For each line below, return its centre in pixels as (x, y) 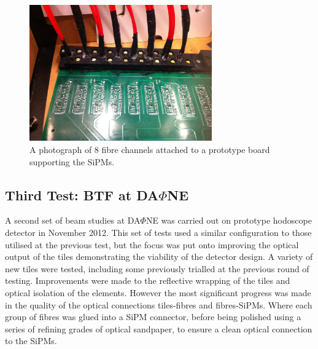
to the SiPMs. (31, 341)
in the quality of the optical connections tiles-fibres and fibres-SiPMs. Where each (159, 304)
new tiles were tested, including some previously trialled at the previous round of (157, 268)
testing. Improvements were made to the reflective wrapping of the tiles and (148, 280)
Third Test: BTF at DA (82, 194)
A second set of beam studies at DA (73, 220)
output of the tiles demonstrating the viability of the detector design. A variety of (159, 257)
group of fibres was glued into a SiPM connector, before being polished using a (153, 317)
